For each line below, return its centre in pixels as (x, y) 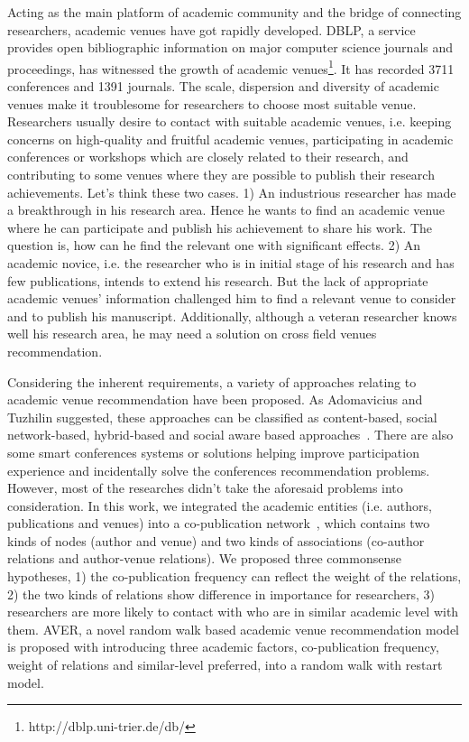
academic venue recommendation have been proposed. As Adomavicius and (215, 399)
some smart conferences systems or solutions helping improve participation (213, 452)
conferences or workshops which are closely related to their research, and (208, 157)
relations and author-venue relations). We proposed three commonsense (204, 558)
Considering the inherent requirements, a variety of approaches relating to (212, 381)
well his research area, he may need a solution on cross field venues (192, 334)
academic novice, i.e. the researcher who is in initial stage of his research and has (231, 262)
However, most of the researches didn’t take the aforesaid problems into (205, 488)
